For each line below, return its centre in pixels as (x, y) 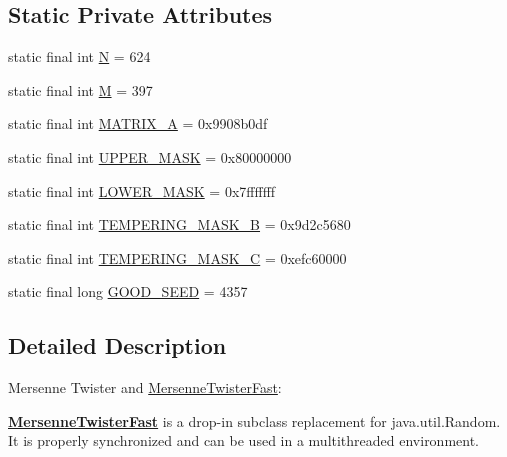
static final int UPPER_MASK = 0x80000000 (150, 156)
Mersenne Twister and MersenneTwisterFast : (145, 387)
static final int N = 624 (79, 56)
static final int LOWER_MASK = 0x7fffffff (142, 190)
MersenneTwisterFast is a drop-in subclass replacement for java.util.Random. (254, 420)
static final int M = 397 (80, 89)
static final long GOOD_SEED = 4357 (128, 291)
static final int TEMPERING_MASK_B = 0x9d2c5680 (179, 224)
